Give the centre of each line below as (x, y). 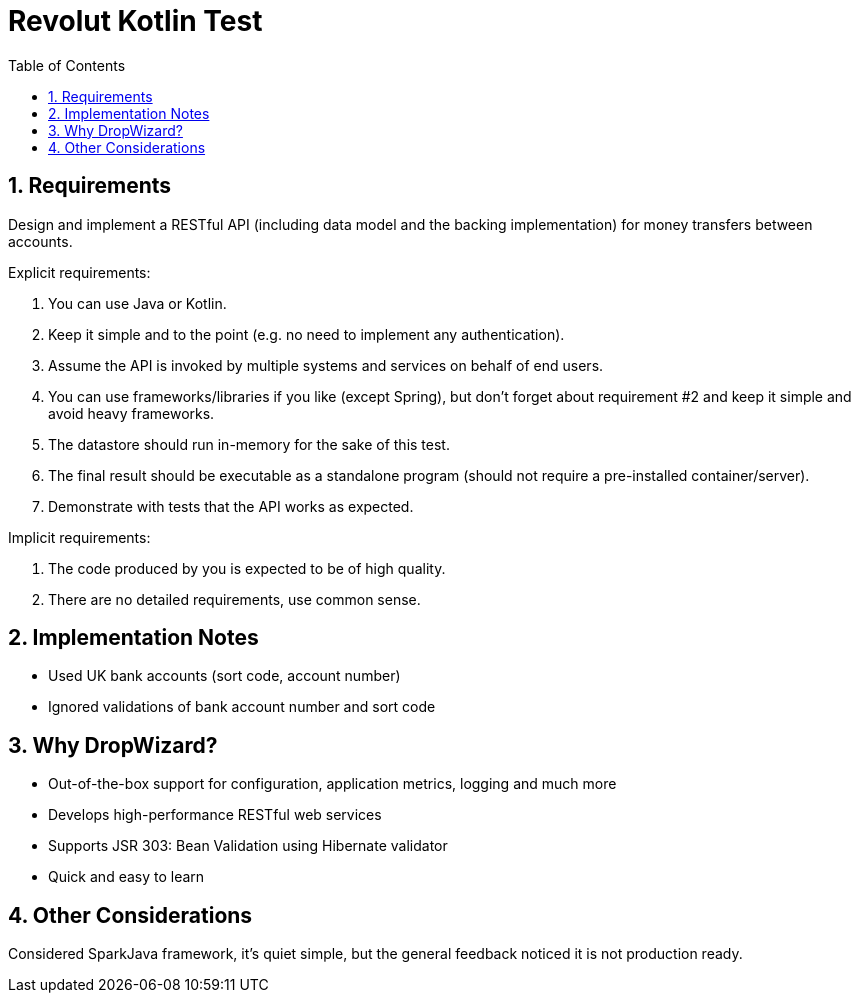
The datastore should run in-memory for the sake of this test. (249, 444)
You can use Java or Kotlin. (137, 303)
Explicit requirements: (79, 272)
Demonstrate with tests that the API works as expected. (231, 506)
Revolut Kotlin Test (135, 21)
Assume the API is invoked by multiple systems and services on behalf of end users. (326, 365)
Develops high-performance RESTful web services (215, 815)
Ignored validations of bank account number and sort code (242, 707)
